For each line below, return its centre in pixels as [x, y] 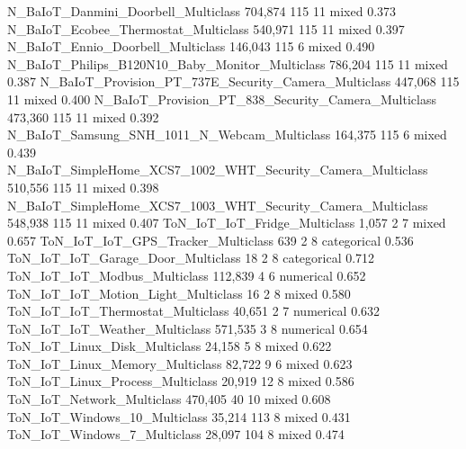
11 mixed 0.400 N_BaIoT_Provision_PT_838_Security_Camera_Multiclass [222, 99]
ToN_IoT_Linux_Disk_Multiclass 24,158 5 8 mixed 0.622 [170, 346]
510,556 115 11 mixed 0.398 [83, 187]
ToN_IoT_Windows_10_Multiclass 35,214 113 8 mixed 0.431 [179, 416]
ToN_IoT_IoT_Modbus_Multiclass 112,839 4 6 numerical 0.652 [187, 275]
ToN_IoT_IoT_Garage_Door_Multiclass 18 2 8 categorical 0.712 [191, 258]
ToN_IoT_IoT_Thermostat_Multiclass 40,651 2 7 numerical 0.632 [194, 311]
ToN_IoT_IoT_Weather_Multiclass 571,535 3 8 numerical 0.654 [188, 328]
